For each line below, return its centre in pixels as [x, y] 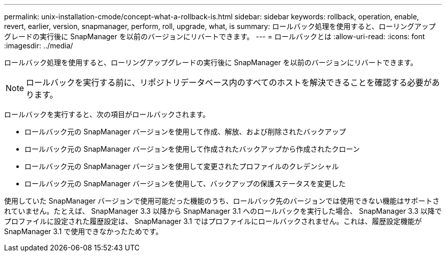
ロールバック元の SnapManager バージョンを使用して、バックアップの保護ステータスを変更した [185, 183]
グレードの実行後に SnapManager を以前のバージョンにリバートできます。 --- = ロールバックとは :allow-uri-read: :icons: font [215, 36]
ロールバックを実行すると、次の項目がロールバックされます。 [107, 114]
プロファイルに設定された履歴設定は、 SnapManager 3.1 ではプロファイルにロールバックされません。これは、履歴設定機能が [213, 221]
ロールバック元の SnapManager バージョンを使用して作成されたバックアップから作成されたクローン [192, 149]
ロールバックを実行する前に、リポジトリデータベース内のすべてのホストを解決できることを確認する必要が [229, 82]
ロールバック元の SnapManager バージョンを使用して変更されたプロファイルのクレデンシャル [182, 166]
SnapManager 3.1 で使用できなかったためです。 [83, 231]
